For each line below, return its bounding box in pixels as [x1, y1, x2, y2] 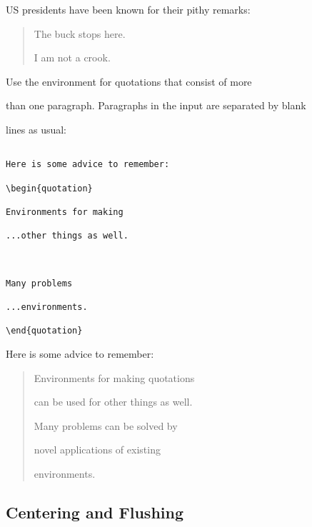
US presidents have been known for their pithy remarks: [6, 2, 251, 16]
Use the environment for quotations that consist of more [6, 74, 252, 89]
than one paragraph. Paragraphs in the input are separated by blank [6, 98, 306, 113]
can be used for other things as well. [34, 394, 193, 409]
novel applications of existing [34, 442, 161, 457]
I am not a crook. [34, 50, 111, 65]
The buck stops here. [34, 26, 126, 41]
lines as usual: [6, 121, 67, 136]
